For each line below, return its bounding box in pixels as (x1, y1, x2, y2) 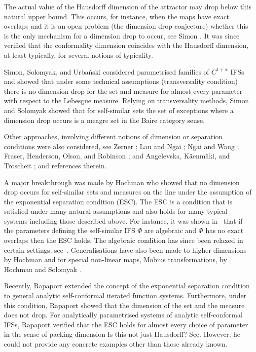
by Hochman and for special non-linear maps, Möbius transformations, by (4, 254, 227, 265)
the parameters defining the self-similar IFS (4, 225, 136, 235)
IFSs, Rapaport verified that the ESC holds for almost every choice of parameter (4, 319, 248, 329)
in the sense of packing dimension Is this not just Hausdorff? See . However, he (4, 329, 240, 339)
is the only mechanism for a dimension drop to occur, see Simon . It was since (4, 30, 240, 40)
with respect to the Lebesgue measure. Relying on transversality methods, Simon (4, 95, 249, 106)
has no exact (205, 225, 244, 235)
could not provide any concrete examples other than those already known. (4, 339, 227, 349)
